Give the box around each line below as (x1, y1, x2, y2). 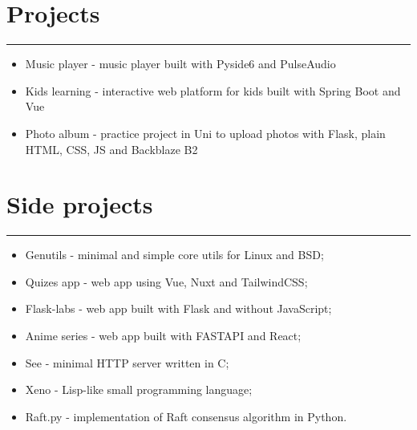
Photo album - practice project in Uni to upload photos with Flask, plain (25, 124, 386, 141)
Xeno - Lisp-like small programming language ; (25, 381, 253, 398)
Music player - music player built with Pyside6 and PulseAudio (25, 55, 336, 72)
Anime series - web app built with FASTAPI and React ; (25, 327, 302, 343)
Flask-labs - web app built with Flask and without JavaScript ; (25, 300, 332, 317)
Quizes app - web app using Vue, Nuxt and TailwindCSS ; (25, 273, 308, 290)
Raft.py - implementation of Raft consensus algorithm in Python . (25, 408, 347, 424)
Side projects (6, 188, 153, 221)
